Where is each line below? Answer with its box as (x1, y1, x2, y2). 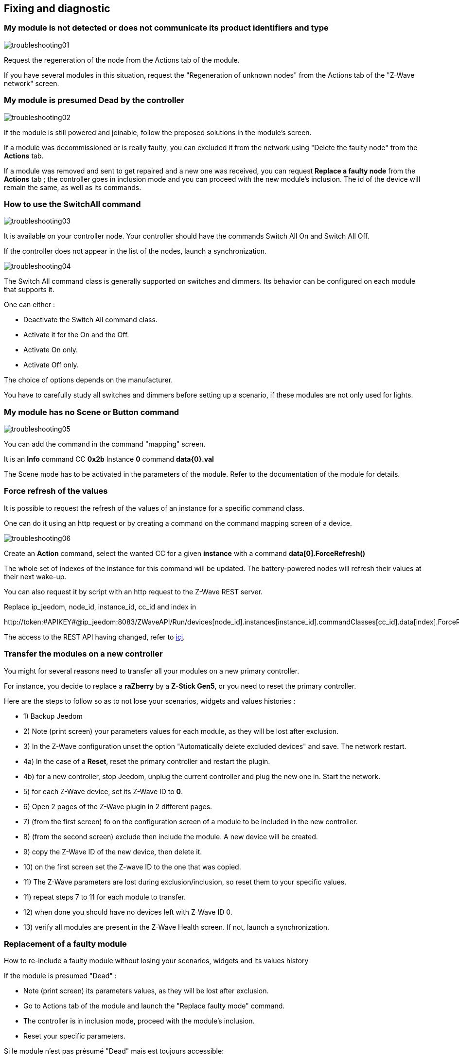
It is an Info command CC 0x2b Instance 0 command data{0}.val (4, 455, 214, 464)
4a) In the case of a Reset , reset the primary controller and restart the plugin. (23, 757, 270, 765)
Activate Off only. (23, 361, 79, 369)
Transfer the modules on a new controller (4, 649, 163, 659)
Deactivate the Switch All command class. (23, 315, 158, 324)
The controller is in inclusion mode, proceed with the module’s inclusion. (23, 1017, 255, 1025)
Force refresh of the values (4, 486, 108, 496)
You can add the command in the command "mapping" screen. (4, 440, 206, 449)
